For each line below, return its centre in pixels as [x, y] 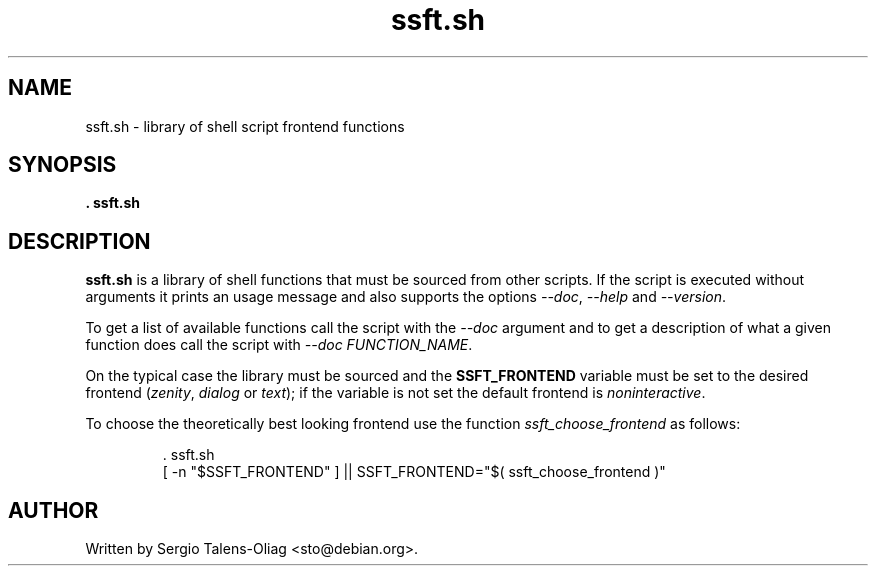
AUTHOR [53, 510]
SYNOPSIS [62, 165]
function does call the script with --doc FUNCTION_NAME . [279, 345]
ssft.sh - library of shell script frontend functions [245, 126]
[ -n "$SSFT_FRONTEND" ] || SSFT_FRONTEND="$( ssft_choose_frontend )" [414, 472]
